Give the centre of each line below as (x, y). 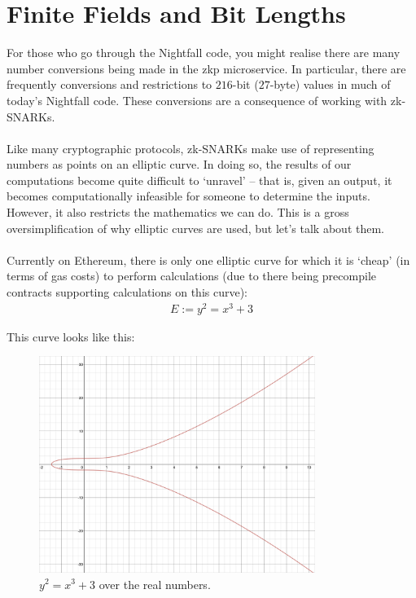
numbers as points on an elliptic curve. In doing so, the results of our (179, 164)
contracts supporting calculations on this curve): (127, 292)
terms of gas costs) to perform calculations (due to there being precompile (191, 276)
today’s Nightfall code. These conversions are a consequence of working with (197, 100)
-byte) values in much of (330, 84)
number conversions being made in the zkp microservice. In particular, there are (206, 68)
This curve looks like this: (71, 336)
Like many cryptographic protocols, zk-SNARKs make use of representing (190, 148)
